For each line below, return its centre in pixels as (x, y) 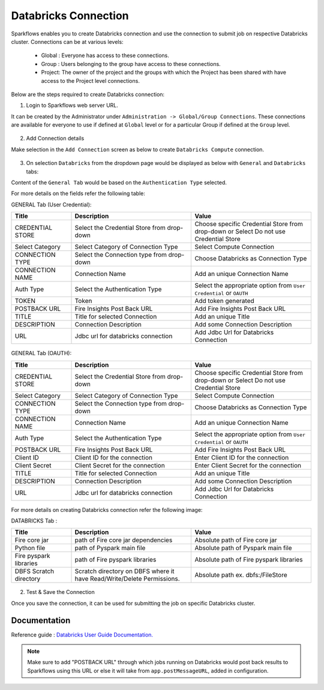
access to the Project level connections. (91, 80)
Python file (30, 548)
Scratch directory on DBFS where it (124, 571)
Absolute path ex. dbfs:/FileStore (241, 575)
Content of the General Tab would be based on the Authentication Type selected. (119, 182)
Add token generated (224, 301)
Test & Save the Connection (61, 592)
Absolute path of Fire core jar (236, 540)
